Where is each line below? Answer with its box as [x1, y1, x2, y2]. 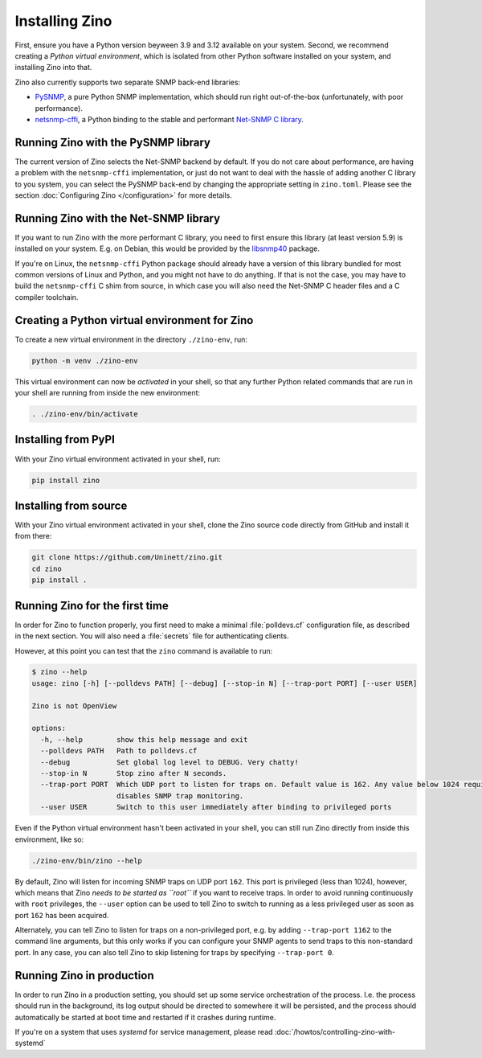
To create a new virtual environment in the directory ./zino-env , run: [14, 334, 248, 344]
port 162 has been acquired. [14, 910, 109, 920]
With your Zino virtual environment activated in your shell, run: [14, 454, 221, 464]
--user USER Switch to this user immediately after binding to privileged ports [40, 802, 393, 812]
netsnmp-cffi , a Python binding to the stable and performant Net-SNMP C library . [35, 114, 304, 124]
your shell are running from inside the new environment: [14, 388, 201, 398]
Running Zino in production [14, 969, 154, 982]
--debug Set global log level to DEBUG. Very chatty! [40, 757, 299, 767]
